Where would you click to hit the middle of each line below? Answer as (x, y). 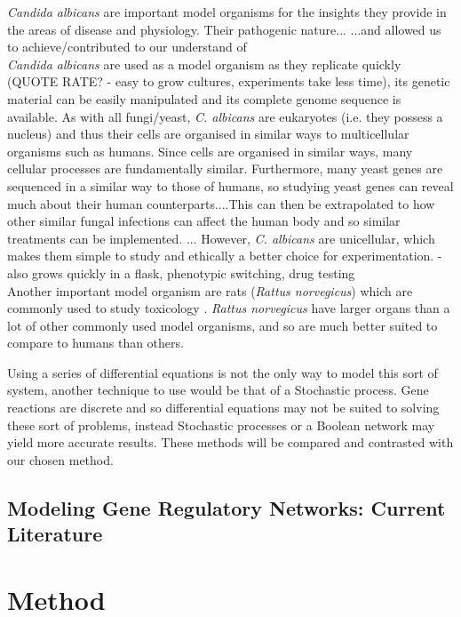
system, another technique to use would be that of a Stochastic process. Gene (218, 390)
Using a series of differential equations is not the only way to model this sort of (223, 372)
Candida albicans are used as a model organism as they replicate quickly (204, 64)
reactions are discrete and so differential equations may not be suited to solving (223, 408)
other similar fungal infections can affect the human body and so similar (204, 221)
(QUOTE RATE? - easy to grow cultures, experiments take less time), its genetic (229, 81)
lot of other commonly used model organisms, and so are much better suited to (223, 325)
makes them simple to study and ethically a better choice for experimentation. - (225, 256)
